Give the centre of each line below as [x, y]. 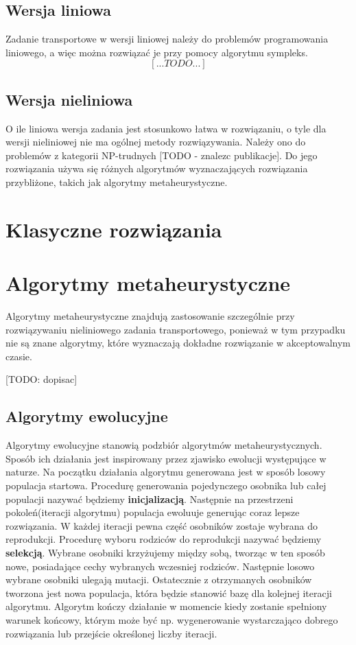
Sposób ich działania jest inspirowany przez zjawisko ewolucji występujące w [166, 458]
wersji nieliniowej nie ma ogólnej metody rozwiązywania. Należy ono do [156, 142]
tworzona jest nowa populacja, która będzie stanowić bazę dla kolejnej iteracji [169, 593]
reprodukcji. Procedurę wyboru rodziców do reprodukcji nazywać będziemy [164, 539]
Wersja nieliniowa [69, 99]
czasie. [19, 356]
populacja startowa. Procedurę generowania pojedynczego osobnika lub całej [166, 485]
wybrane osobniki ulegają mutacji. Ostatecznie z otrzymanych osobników [159, 579]
